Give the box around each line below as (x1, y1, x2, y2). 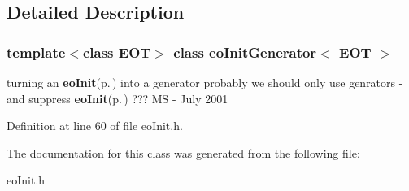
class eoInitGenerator (173, 41, 317, 62)
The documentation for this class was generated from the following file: (7, 144, 360, 161)
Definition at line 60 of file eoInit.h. (7, 117, 183, 134)
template (7, 41, 66, 62)
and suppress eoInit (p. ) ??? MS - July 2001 (7, 89, 228, 106)
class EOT (82, 41, 151, 62)
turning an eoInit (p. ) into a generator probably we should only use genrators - (7, 74, 403, 90)
